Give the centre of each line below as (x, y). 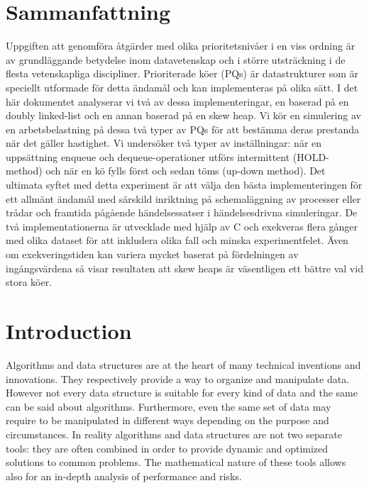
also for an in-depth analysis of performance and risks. (124, 476)
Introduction (69, 331)
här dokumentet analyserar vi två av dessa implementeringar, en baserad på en (177, 101)
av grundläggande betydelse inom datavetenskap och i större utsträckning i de (176, 59)
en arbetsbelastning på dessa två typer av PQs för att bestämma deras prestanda (182, 129)
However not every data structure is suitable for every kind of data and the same (182, 393)
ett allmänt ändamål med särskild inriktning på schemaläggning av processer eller (183, 198)
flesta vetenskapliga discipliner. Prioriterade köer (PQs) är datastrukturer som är (182, 73)
